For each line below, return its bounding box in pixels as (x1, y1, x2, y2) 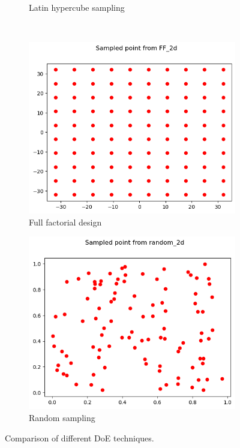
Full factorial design (29, 215, 102, 228)
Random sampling (29, 411, 95, 424)
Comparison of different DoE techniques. (5, 431, 154, 444)
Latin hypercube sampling (29, 1, 125, 13)
